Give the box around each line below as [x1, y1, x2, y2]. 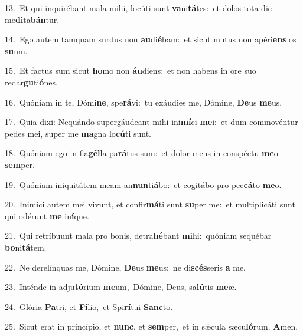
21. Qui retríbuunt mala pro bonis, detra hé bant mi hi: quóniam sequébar [5, 229, 272, 242]
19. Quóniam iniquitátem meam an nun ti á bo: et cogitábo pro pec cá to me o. [5, 178, 282, 190]
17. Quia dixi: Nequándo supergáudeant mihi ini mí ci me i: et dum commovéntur [5, 116, 298, 128]
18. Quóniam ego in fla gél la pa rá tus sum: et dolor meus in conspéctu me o [5, 147, 278, 159]
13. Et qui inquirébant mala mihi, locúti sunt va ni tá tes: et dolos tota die [5, 2, 272, 14]
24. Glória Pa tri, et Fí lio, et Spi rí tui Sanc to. [5, 300, 173, 312]
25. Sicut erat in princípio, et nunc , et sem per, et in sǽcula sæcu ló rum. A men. [5, 320, 298, 332]
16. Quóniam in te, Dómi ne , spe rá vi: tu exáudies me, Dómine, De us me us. [5, 95, 282, 108]
